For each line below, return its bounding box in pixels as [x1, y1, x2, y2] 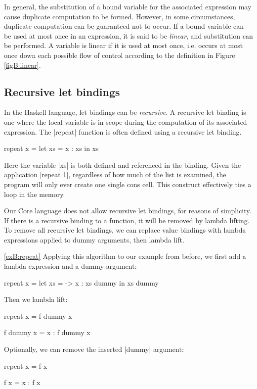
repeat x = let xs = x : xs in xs [4, 143, 99, 153]
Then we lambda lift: [4, 294, 68, 304]
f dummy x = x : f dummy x [4, 327, 90, 338]
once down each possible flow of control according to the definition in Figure [4, 49, 235, 60]
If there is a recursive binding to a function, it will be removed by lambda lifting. [4, 215, 250, 225]
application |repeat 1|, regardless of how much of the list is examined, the [4, 169, 226, 180]
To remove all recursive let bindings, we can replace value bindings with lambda [4, 225, 246, 235]
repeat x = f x [4, 360, 47, 371]
